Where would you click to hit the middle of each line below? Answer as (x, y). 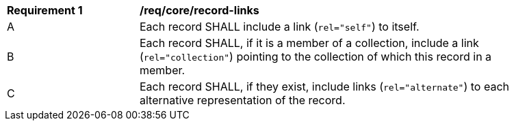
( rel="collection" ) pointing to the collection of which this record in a (316, 57)
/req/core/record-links (200, 10)
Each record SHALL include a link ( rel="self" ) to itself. (280, 27)
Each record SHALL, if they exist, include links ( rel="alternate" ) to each (325, 86)
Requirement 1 (45, 10)
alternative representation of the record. (243, 100)
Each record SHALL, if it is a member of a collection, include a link (309, 43)
